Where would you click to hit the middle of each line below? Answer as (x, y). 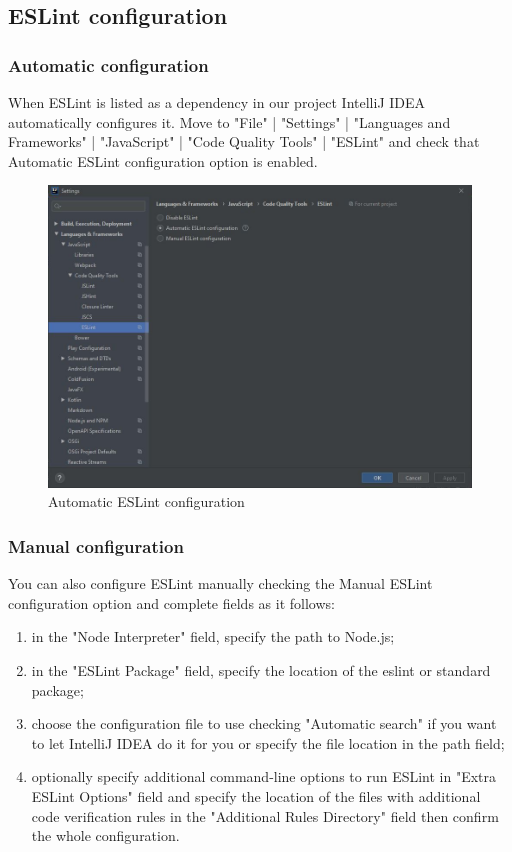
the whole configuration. (105, 835)
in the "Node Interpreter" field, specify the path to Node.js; (213, 636)
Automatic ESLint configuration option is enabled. (163, 160)
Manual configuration (96, 545)
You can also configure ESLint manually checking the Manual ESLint (220, 583)
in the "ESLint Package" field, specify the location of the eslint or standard (261, 670)
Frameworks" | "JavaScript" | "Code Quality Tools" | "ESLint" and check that (244, 141)
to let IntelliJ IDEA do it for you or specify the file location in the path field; (268, 742)
